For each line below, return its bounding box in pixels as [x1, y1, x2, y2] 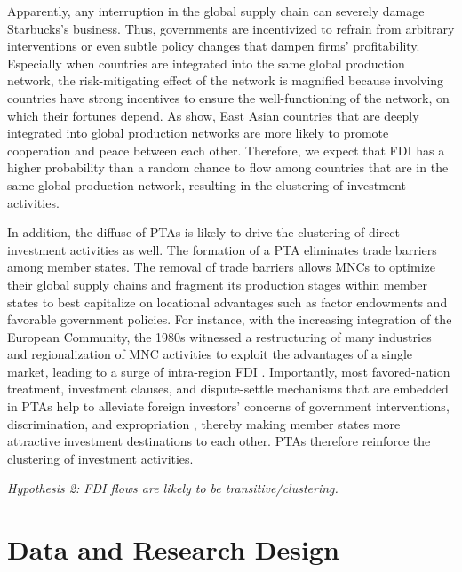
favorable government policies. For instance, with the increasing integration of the [7, 310, 452, 329]
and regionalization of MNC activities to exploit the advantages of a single [7, 345, 413, 363]
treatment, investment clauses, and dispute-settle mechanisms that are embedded [7, 379, 449, 398]
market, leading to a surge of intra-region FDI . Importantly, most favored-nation [7, 361, 450, 380]
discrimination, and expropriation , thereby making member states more [7, 414, 401, 433]
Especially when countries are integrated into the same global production [7, 53, 405, 72]
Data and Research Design [7, 531, 339, 568]
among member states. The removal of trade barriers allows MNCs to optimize [7, 258, 435, 276]
